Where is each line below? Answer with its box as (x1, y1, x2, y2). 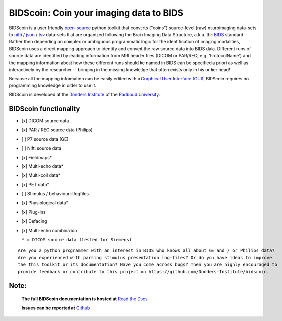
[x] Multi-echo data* (21, 163, 64, 169)
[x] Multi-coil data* (21, 172, 61, 178)
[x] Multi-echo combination (21, 227, 77, 233)
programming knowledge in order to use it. (9, 82, 97, 88)
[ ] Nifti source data (21, 145, 62, 151)
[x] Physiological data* (21, 200, 68, 206)
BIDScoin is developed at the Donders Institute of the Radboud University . (9, 92, 160, 98)
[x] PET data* (21, 181, 50, 187)
